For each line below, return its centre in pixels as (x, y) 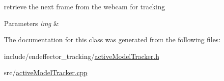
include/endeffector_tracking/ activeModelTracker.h (82, 56)
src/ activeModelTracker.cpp (46, 72)
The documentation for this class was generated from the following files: (112, 40)
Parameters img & (31, 23)
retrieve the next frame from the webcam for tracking (84, 6)
